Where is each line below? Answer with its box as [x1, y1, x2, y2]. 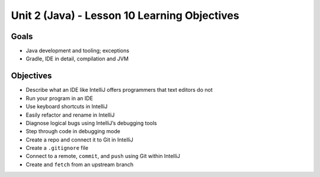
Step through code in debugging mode [25, 128, 121, 135]
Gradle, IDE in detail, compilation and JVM [25, 55, 129, 62]
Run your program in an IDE [25, 95, 93, 102]
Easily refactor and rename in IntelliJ [25, 111, 115, 118]
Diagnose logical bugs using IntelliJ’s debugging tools [25, 119, 157, 127]
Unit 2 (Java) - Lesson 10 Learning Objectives [11, 9, 239, 22]
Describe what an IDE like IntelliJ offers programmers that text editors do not [25, 86, 213, 94]
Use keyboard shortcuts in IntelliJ [25, 103, 108, 110]
